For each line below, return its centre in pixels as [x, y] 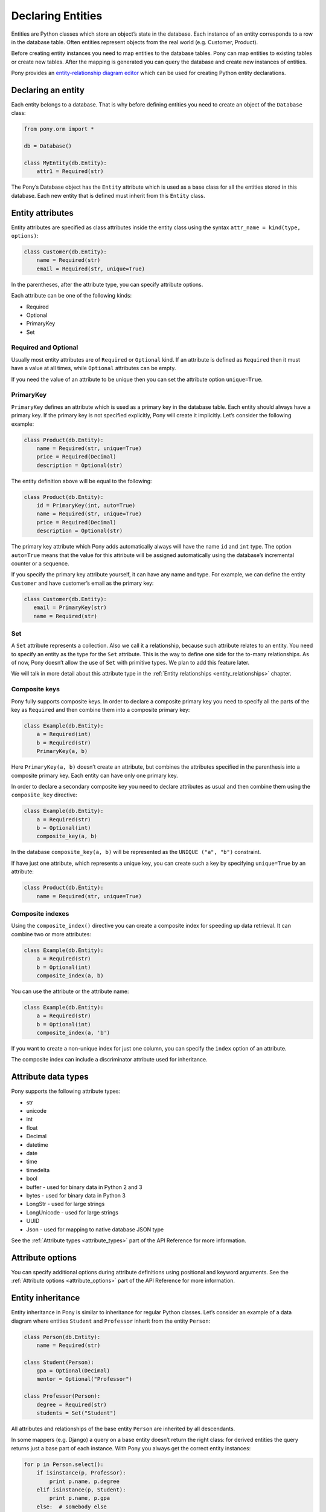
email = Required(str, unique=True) [91, 269]
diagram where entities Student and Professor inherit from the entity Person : [111, 1321]
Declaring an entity [48, 90]
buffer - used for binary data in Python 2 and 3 [84, 1187]
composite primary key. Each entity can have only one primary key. [94, 775]
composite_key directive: [44, 795]
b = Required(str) [64, 743]
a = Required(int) [64, 734]
